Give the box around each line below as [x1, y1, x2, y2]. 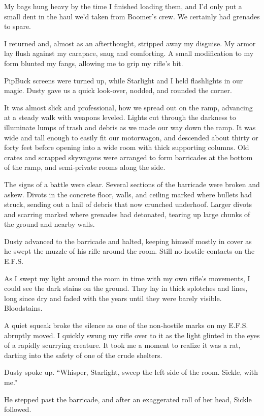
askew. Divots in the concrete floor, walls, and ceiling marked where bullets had [4, 189, 252, 199]
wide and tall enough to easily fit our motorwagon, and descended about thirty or [4, 132, 258, 142]
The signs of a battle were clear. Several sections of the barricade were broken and [4, 179, 260, 189]
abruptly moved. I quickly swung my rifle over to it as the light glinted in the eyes [4, 330, 260, 340]
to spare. [4, 21, 31, 32]
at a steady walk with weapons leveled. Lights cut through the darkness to [4, 112, 236, 123]
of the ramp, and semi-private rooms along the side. [4, 162, 166, 172]
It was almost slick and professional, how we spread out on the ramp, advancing [4, 102, 253, 112]
